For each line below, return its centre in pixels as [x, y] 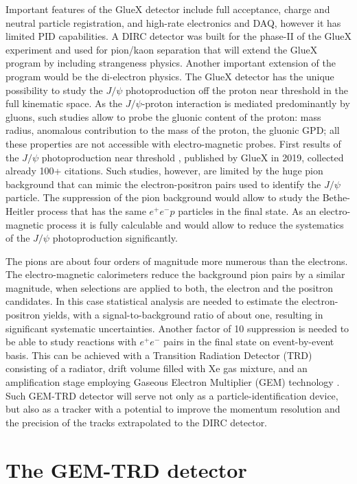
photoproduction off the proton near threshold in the [237, 90]
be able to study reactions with [71, 342]
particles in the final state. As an [247, 210]
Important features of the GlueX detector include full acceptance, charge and [168, 9]
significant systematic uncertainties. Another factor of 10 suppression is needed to [177, 328]
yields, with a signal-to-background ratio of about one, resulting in [183, 315]
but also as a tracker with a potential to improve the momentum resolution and [173, 409]
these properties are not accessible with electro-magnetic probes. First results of [173, 143]
